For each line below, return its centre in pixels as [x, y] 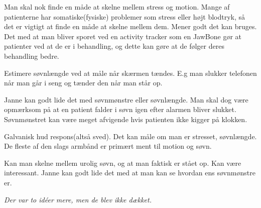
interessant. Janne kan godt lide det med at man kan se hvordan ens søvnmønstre [130, 173]
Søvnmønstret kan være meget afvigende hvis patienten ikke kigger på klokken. [126, 119]
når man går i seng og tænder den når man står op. [83, 83]
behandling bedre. [32, 56]
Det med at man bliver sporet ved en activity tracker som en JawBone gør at [123, 36]
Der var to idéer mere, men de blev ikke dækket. [78, 199]
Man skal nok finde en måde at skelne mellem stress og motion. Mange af [117, 7]
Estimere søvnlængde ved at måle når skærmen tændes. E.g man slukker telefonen [130, 73]
